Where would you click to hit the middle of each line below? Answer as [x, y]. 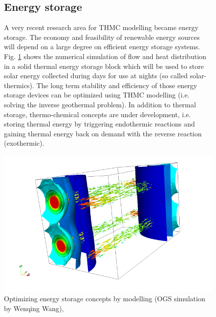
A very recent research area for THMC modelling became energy [101, 27]
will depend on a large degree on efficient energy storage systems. [102, 47]
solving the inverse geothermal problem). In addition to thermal [100, 104]
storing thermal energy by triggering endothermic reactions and [99, 124]
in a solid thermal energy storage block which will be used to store [104, 66]
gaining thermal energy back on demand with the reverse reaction [103, 133]
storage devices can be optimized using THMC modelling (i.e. [97, 95]
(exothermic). [24, 143]
